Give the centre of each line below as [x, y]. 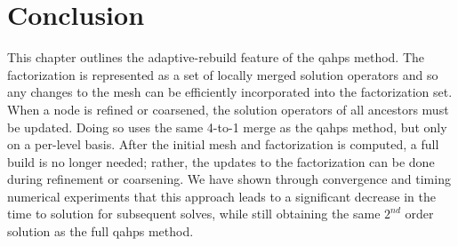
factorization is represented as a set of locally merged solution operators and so [223, 74]
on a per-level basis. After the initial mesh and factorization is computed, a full [223, 144]
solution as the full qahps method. [100, 231]
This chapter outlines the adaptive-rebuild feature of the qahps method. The [216, 57]
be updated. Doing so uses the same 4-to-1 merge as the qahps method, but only [227, 127]
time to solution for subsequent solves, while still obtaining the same [194, 214]
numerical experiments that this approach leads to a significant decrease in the [221, 196]
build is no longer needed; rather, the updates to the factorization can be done [221, 161]
